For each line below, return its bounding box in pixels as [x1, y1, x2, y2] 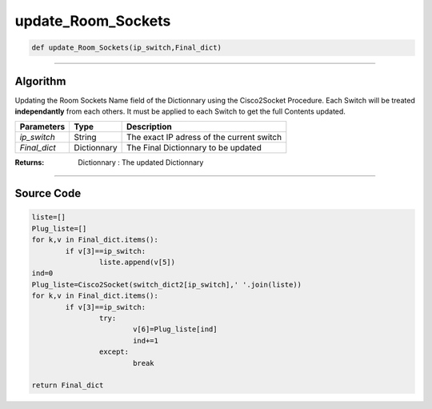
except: [98, 347, 130, 356]
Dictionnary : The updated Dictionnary [78, 158, 204, 167]
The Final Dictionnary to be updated [126, 142, 262, 154]
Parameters [19, 121, 66, 132]
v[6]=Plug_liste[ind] [132, 325, 218, 334]
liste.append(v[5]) [98, 257, 176, 267]
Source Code [14, 186, 82, 200]
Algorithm [14, 74, 66, 88]
